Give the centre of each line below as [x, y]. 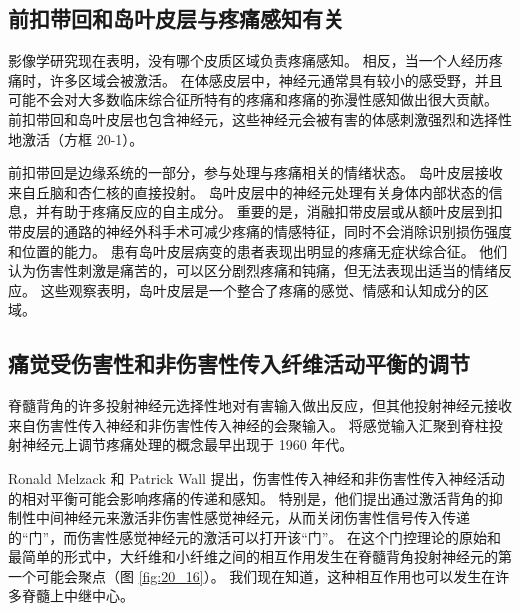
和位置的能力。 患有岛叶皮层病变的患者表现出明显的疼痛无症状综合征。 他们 [258, 250]
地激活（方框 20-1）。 [76, 138]
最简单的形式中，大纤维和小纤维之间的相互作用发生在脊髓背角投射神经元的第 [260, 556]
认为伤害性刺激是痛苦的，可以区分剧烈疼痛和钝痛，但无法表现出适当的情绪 [253, 270]
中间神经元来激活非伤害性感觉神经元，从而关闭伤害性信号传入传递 [252, 517]
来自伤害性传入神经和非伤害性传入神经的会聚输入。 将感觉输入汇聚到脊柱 [248, 424]
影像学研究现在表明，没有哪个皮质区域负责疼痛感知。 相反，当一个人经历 [248, 60]
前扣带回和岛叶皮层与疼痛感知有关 [176, 18]
